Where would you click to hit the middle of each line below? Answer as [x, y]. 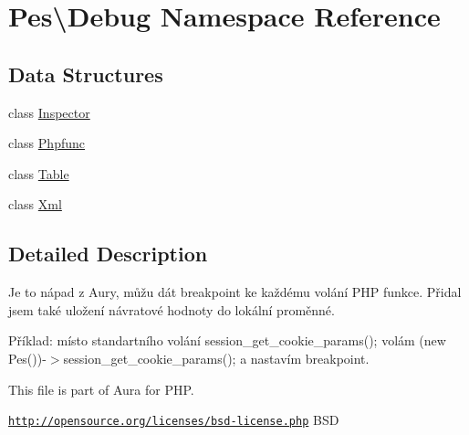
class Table [39, 173]
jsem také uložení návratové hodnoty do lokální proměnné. [172, 309]
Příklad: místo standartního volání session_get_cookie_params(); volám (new [227, 340]
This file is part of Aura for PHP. [101, 389]
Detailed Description [108, 254]
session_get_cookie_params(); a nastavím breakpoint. [216, 358]
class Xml [35, 204]
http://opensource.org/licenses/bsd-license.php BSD [174, 420]
